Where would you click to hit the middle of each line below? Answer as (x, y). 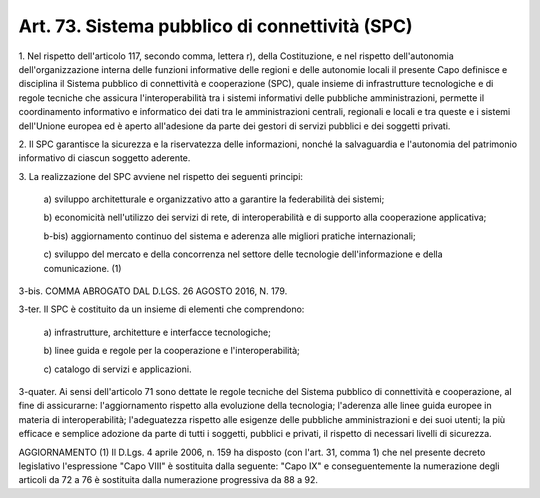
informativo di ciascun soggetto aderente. (104, 158)
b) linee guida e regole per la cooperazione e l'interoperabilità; (171, 351)
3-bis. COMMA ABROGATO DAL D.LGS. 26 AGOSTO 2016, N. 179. (153, 291)
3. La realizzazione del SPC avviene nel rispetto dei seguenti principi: (161, 176)
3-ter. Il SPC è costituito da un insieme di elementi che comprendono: (161, 309)
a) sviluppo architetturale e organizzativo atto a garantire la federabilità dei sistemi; (214, 199)
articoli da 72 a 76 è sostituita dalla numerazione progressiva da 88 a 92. (168, 480)
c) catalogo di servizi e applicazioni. (117, 369)
